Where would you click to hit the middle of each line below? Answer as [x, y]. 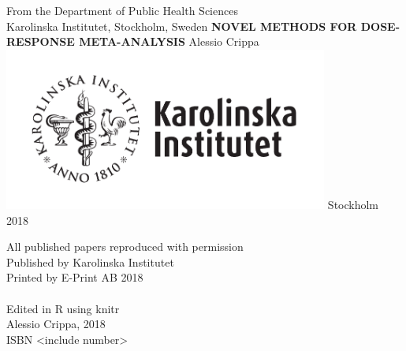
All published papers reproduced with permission [125, 246]
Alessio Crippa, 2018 [56, 324]
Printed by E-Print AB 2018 [75, 277]
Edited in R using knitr [63, 308]
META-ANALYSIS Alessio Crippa [169, 41]
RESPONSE [41, 41]
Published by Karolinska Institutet [90, 261]
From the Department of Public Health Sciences [122, 10]
